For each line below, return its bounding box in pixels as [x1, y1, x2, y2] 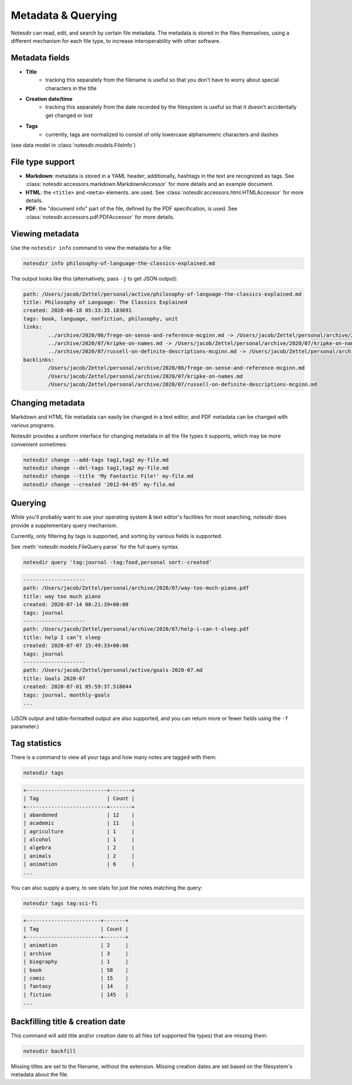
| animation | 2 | [23, 942, 129, 949]
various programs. [11, 421, 55, 428]
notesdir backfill [23, 1047, 76, 1054]
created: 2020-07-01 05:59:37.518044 [23, 684, 132, 690]
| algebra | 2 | [23, 844, 135, 851]
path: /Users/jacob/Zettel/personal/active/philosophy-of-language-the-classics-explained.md [23, 290, 302, 298]
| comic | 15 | [23, 975, 129, 981]
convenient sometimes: [11, 441, 67, 448]
